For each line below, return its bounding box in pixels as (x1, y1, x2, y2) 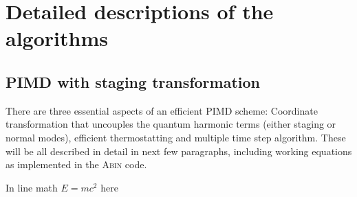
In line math (6, 180, 58, 194)
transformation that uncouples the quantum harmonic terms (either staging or (6, 117, 336, 131)
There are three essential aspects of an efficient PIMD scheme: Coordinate (6, 103, 318, 117)
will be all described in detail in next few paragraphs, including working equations (6, 143, 352, 158)
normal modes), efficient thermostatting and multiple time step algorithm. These (6, 130, 346, 144)
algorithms (6, 24, 108, 52)
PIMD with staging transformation (6, 71, 260, 92)
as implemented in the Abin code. (6, 157, 147, 172)
